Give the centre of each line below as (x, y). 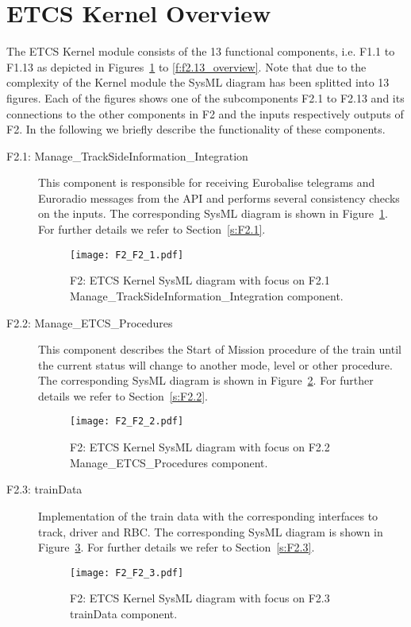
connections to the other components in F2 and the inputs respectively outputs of (205, 113)
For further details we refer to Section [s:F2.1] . (152, 229)
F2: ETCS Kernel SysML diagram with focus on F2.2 (200, 447)
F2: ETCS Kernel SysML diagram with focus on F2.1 (200, 280)
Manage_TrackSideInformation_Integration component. (207, 295)
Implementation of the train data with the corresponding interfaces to (208, 515)
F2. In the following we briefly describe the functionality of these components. (196, 129)
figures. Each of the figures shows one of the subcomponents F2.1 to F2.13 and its (205, 97)
